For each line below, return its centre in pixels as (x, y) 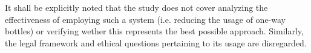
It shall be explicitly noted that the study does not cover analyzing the (136, 7)
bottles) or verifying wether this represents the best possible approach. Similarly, (154, 31)
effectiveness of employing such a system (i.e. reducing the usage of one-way (145, 19)
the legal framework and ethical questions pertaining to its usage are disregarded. (156, 42)
